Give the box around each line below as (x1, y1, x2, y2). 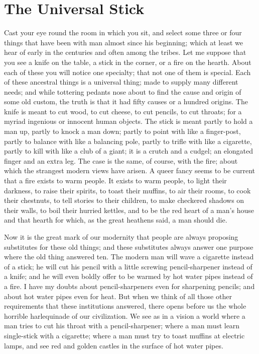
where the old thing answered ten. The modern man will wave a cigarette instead (4, 251, 254, 262)
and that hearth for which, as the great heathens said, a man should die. (4, 215, 227, 225)
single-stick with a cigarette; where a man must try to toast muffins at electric (4, 330, 245, 340)
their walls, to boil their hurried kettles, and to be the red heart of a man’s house (4, 204, 254, 215)
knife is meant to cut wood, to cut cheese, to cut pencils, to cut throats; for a (4, 106, 242, 116)
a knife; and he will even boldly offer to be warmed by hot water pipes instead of (4, 271, 253, 281)
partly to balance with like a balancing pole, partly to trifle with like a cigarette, (4, 135, 252, 146)
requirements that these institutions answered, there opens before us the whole (4, 301, 246, 311)
